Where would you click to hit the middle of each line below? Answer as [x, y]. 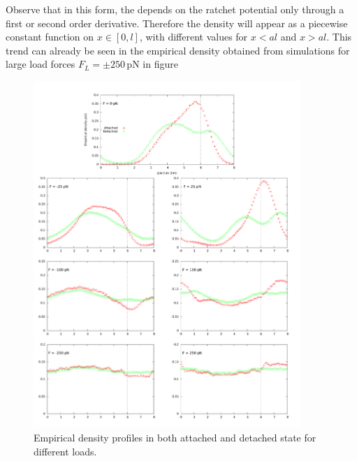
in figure [160, 64]
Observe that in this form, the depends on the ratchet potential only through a [175, 9]
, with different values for [194, 37]
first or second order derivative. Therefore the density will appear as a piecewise [177, 23]
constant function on [50, 37]
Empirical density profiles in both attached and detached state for [175, 438]
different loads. [65, 451]
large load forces [41, 64]
